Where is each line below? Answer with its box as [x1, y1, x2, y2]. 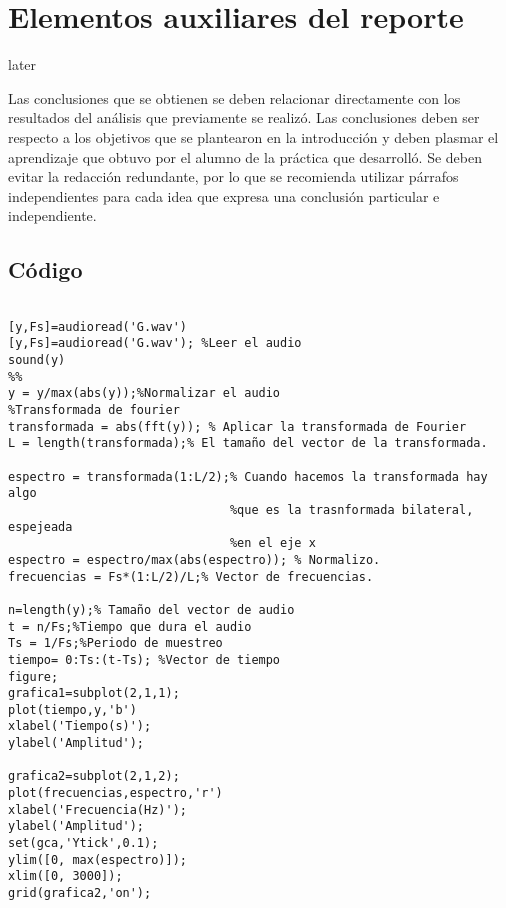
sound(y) [8, 353, 66, 368]
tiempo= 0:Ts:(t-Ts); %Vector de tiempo [8, 652, 281, 667]
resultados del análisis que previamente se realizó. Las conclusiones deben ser [8, 107, 480, 128]
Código [8, 254, 83, 285]
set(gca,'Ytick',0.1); [8, 836, 159, 851]
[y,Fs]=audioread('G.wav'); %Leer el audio [8, 336, 302, 351]
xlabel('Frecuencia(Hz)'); [8, 802, 187, 817]
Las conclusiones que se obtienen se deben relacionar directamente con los [8, 87, 461, 108]
